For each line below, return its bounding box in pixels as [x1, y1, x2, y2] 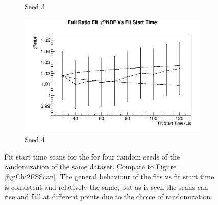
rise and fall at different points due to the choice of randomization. [4, 191, 213, 202]
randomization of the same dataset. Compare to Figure [4, 161, 177, 172]
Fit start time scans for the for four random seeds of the [4, 151, 180, 162]
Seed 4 [25, 134, 45, 145]
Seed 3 [25, 1, 45, 11]
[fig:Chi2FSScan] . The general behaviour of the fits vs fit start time [4, 171, 214, 182]
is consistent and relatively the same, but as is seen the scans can [4, 181, 208, 192]
